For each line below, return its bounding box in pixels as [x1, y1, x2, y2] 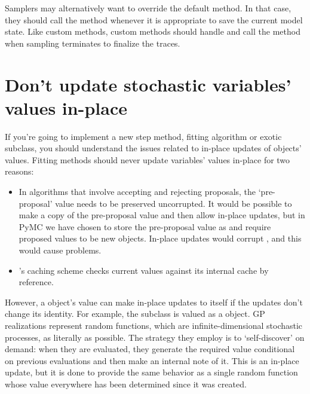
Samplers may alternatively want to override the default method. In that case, [5, 2, 291, 14]
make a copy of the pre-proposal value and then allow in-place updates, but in [19, 209, 305, 221]
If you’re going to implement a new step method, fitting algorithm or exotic [5, 130, 282, 142]
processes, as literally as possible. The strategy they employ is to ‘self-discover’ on [5, 331, 305, 343]
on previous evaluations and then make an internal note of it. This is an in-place [5, 354, 299, 366]
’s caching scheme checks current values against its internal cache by [19, 264, 269, 276]
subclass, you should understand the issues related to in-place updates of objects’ [5, 142, 302, 154]
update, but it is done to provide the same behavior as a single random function [5, 366, 298, 378]
